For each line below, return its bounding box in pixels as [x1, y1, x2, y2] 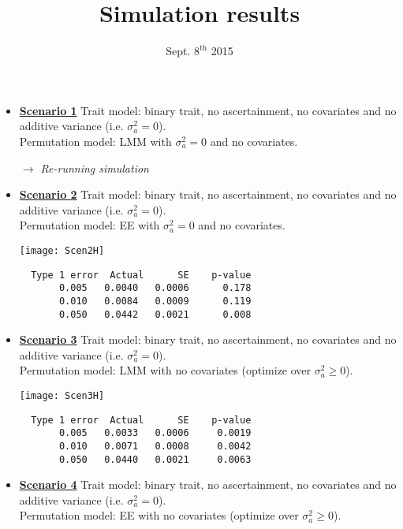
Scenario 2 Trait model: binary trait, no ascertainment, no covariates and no [19, 186, 397, 203]
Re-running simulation [40, 159, 149, 176]
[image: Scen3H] [19, 389, 105, 401]
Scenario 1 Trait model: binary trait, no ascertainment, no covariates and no [19, 102, 397, 118]
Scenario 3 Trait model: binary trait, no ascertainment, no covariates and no [19, 331, 397, 348]
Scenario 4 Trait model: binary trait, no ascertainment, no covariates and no [19, 476, 397, 493]
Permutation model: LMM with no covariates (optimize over [19, 362, 312, 378]
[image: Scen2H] [19, 244, 105, 256]
